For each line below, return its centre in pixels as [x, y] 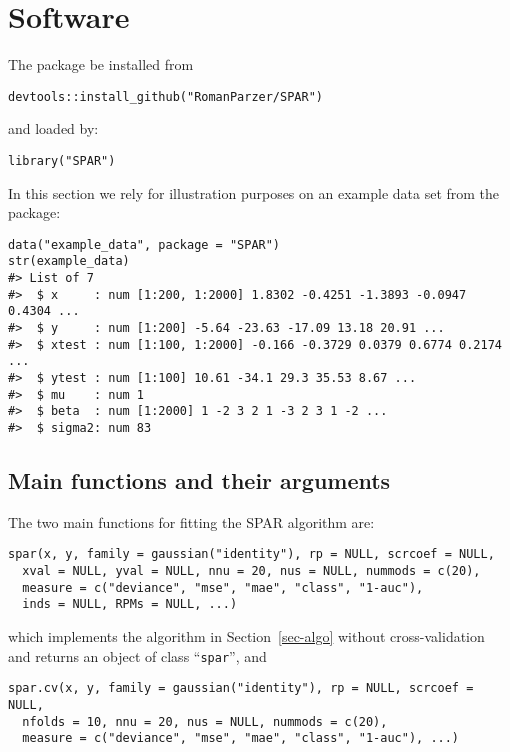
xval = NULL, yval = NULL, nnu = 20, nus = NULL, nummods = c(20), [251, 571]
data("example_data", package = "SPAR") [144, 244]
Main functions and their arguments [199, 480]
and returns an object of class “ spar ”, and [137, 655]
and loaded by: [53, 128]
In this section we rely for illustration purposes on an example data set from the [254, 192]
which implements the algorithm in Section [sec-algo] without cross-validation [246, 636]
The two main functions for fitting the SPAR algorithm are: [191, 521]
